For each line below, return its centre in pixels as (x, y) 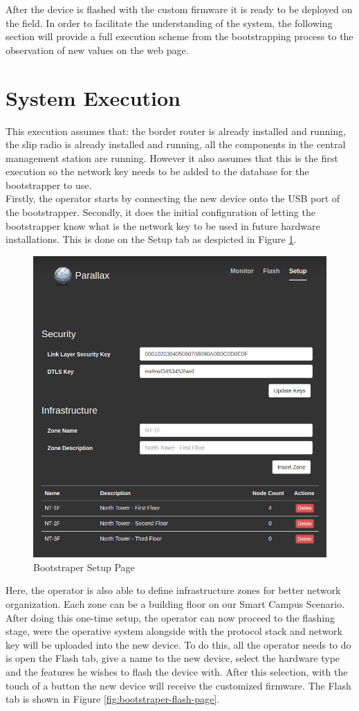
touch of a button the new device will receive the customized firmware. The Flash (178, 685)
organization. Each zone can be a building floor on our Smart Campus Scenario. (175, 604)
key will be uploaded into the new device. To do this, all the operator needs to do (178, 644)
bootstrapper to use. (49, 184)
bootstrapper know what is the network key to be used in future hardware (163, 225)
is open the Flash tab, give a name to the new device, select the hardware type (173, 658)
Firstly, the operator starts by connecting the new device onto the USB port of (173, 198)
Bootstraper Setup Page (84, 567)
